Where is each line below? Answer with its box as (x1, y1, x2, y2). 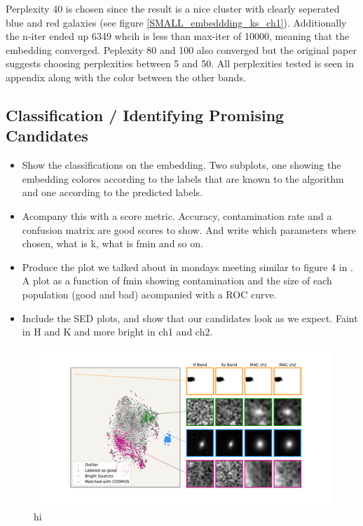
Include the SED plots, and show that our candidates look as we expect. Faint (22, 310, 358, 325)
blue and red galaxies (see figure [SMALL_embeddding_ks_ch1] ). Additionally (6, 15, 347, 29)
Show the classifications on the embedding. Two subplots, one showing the (22, 158, 341, 172)
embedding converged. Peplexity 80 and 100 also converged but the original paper (6, 42, 357, 57)
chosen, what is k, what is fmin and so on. (22, 236, 203, 251)
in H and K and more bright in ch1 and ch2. (22, 324, 213, 339)
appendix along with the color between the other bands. (6, 69, 246, 84)
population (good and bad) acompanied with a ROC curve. (22, 286, 277, 301)
